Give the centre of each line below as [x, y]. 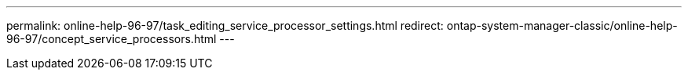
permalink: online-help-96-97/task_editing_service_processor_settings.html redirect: [225, 25]
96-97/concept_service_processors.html [112, 39]
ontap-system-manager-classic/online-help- [562, 25]
